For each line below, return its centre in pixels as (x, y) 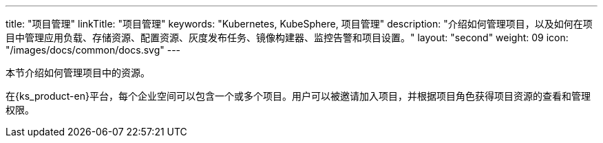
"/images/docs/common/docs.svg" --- (93, 50)
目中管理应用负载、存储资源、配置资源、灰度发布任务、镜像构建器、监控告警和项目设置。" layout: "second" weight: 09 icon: (287, 37)
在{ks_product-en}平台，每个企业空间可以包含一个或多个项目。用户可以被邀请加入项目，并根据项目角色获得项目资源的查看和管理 (298, 96)
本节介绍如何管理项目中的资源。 (78, 73)
